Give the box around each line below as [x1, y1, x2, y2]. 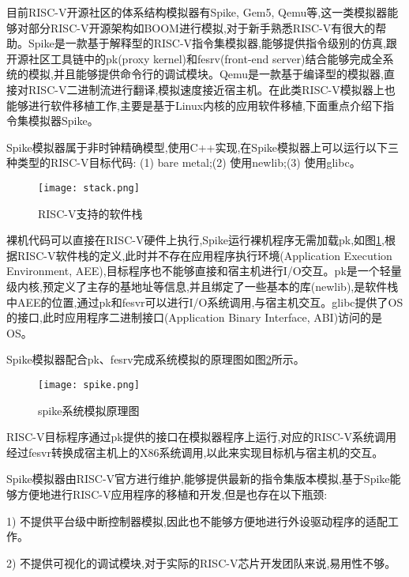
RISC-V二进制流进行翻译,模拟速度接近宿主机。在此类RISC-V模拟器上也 [28, 81, 396, 97]
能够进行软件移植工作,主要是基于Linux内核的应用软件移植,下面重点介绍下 [6, 96, 383, 113]
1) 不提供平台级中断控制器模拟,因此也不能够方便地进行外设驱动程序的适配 [6, 512, 388, 529]
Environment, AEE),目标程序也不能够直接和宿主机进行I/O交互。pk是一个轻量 [6, 262, 402, 279]
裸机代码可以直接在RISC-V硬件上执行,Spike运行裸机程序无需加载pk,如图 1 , [6, 232, 385, 248]
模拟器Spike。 [28, 112, 99, 129]
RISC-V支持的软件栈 [38, 205, 143, 221]
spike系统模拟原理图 [38, 402, 140, 418]
